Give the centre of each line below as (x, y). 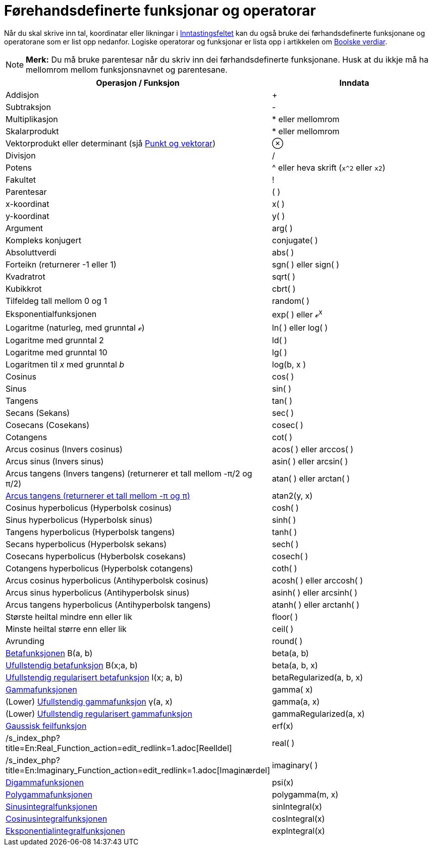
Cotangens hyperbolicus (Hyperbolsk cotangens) (99, 569)
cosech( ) (290, 556)
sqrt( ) (284, 276)
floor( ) (285, 617)
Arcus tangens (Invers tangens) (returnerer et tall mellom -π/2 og (129, 474)
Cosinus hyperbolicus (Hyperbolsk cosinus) (89, 508)
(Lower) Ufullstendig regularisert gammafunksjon (99, 714)
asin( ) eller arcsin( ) (310, 462)
